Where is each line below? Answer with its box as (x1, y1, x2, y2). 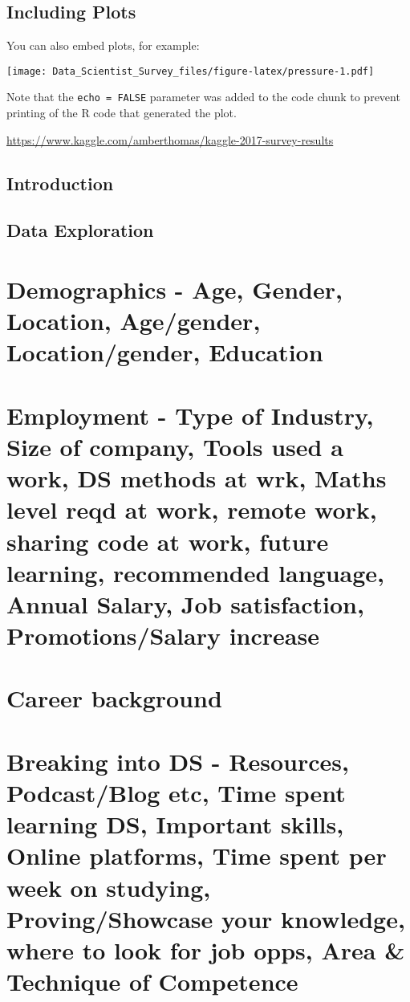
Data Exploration (6, 218, 154, 242)
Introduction (6, 170, 114, 195)
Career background (6, 682, 222, 715)
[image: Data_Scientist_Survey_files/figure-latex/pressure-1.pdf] (6, 65, 375, 77)
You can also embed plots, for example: (6, 37, 200, 54)
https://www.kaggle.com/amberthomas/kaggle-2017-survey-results (6, 131, 334, 148)
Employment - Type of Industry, (6, 398, 374, 431)
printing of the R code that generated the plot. (6, 104, 237, 121)
